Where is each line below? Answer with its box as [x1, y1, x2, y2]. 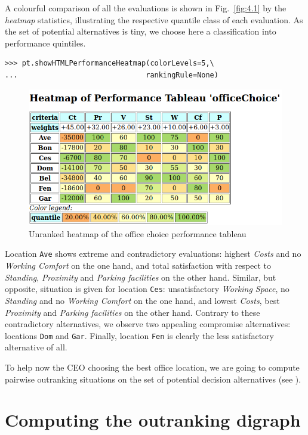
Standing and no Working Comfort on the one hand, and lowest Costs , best [5, 294, 280, 306]
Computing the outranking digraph [5, 408, 301, 432]
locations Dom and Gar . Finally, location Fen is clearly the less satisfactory [5, 329, 275, 341]
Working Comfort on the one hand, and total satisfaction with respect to [5, 259, 272, 272]
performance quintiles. [5, 36, 86, 49]
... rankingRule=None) [5, 70, 218, 79]
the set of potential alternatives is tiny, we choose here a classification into [5, 25, 276, 38]
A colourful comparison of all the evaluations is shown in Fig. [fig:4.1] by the [5, 2, 287, 14]
